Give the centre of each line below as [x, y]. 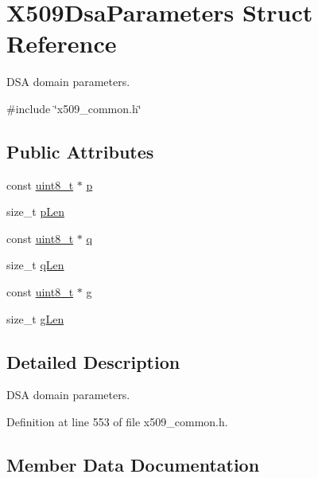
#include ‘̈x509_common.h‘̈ [74, 108]
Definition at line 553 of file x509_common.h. [117, 422]
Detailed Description [93, 361]
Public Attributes [80, 151]
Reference [62, 43]
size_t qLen [35, 265]
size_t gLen [35, 318]
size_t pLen [35, 212]
